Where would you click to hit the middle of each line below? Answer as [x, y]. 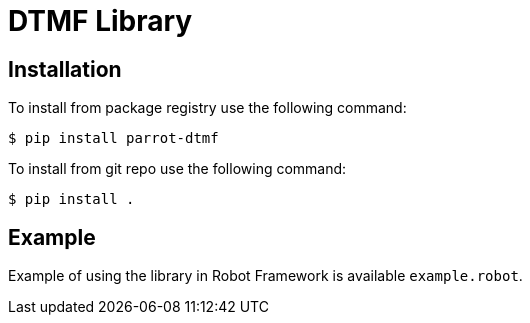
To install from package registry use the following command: [207, 108]
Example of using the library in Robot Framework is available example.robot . [265, 276]
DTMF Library [100, 21]
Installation [65, 69]
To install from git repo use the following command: [177, 169]
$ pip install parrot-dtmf [113, 138]
